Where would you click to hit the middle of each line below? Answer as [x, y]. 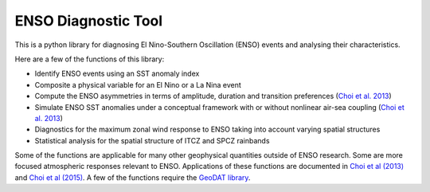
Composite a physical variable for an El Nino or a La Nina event [138, 84]
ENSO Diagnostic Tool [89, 21]
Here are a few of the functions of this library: [90, 59]
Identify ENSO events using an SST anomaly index [117, 74]
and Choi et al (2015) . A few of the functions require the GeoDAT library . [133, 177]
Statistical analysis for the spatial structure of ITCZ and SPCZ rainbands [152, 140]
